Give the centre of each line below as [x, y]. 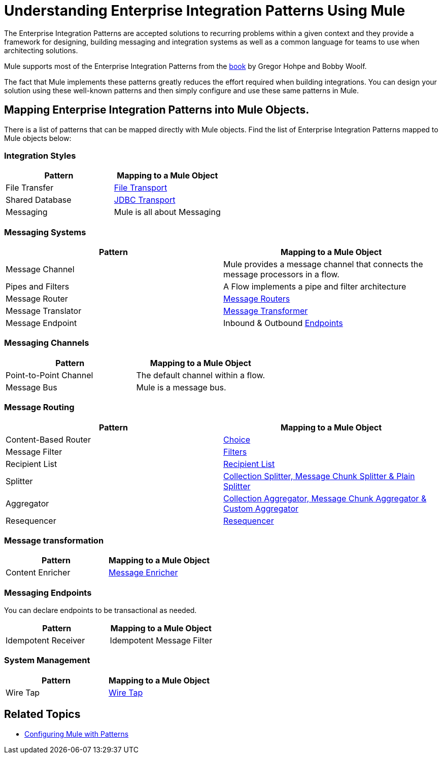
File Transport [141, 188]
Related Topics [42, 714]
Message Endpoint [41, 323]
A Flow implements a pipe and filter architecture [315, 287]
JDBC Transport [145, 200]
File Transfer [30, 188]
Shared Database [39, 200]
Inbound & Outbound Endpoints [283, 323]
